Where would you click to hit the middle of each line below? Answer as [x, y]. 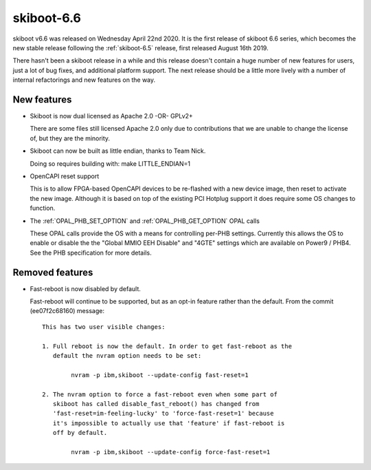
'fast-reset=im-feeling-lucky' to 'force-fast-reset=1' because [163, 414]
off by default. [80, 433]
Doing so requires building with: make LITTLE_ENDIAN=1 [110, 163]
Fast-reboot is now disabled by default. [85, 288]
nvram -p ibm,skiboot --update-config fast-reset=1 [160, 375]
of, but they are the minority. [70, 138]
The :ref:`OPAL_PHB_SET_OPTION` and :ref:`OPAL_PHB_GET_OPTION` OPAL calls [145, 221]
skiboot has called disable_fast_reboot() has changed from [156, 404]
